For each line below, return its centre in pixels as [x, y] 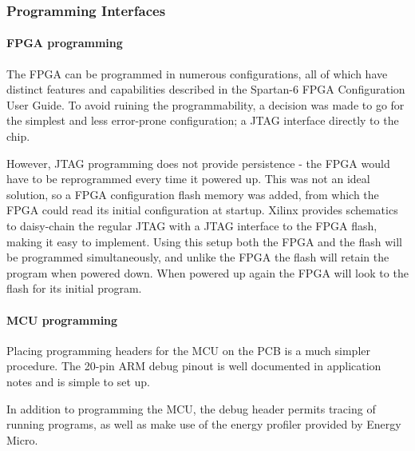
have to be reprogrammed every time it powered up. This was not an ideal [188, 179]
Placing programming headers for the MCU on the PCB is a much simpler [188, 350]
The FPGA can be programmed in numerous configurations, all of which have [197, 73]
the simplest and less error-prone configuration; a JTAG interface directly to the [203, 120]
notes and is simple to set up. [78, 381]
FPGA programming [65, 43]
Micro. [22, 439]
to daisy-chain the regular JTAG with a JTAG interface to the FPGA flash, [192, 225]
